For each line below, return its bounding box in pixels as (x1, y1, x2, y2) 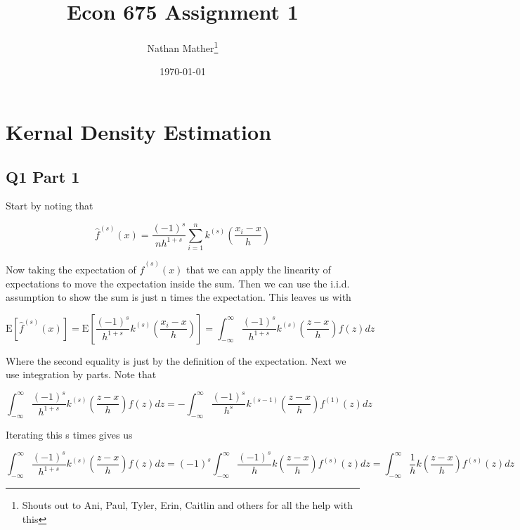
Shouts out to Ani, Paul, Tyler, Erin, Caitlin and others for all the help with (22, 498, 353, 512)
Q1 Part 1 (6, 165, 80, 187)
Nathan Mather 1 (147, 39, 219, 55)
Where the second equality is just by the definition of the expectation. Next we (6, 353, 346, 368)
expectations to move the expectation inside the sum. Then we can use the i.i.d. (6, 276, 350, 290)
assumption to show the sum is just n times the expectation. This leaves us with (6, 290, 351, 304)
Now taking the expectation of (6, 261, 136, 276)
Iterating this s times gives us (6, 427, 133, 441)
